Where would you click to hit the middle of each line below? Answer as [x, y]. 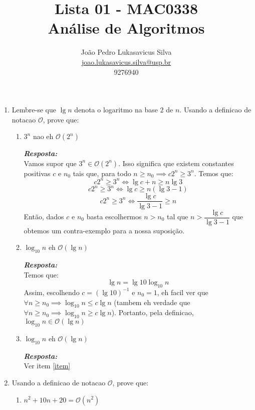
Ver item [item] [47, 366]
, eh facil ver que [183, 292]
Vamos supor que [50, 163]
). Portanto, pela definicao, [153, 312]
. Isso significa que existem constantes [176, 163]
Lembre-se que [34, 110]
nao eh [43, 136]
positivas [37, 173]
